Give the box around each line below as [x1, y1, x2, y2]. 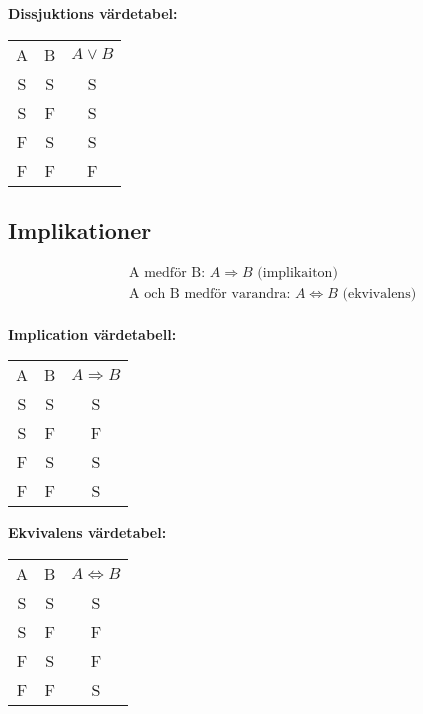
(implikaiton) [257, 265, 338, 280]
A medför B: [129, 265, 206, 280]
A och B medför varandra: [129, 286, 291, 301]
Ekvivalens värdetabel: [8, 522, 167, 543]
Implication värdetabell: [8, 323, 177, 344]
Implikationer [8, 214, 152, 245]
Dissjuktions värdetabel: [8, 3, 178, 23]
